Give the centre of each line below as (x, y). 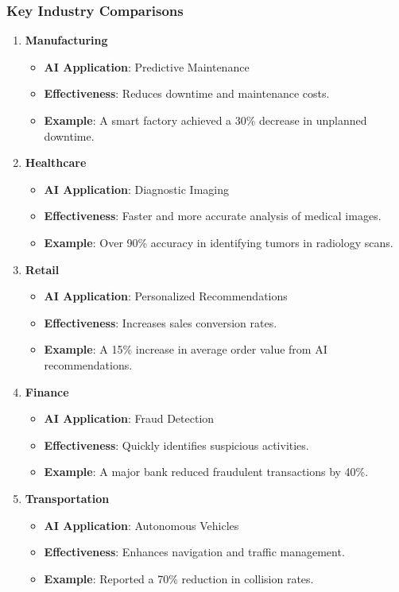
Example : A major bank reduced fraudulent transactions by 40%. (206, 472)
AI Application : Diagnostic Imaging (136, 189)
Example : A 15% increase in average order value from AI (186, 349)
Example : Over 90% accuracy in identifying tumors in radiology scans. (219, 242)
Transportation (67, 498)
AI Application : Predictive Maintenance (147, 66)
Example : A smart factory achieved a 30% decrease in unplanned (205, 120)
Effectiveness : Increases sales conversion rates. (161, 322)
